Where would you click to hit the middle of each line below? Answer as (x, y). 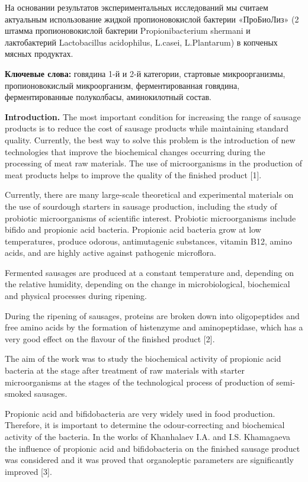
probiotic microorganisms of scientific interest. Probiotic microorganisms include (150, 218)
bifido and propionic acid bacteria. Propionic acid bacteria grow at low (133, 229)
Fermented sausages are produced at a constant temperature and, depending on (149, 272)
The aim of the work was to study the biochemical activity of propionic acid (143, 359)
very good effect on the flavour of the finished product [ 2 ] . (110, 338)
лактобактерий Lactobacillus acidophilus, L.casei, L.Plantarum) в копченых (141, 42)
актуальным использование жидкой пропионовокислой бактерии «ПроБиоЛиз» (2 (152, 19)
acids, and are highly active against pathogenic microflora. (110, 253)
